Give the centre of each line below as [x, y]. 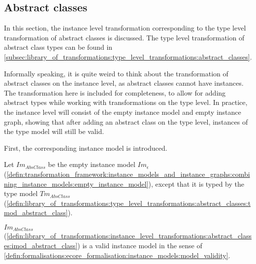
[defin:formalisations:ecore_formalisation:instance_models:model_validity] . [117, 255]
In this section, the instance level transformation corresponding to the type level [125, 28]
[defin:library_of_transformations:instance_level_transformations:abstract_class [129, 236]
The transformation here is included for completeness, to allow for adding [115, 92]
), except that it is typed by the [196, 183]
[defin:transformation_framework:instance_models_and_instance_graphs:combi [128, 174]
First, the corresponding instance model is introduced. [86, 148]
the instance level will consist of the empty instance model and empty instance [123, 112]
